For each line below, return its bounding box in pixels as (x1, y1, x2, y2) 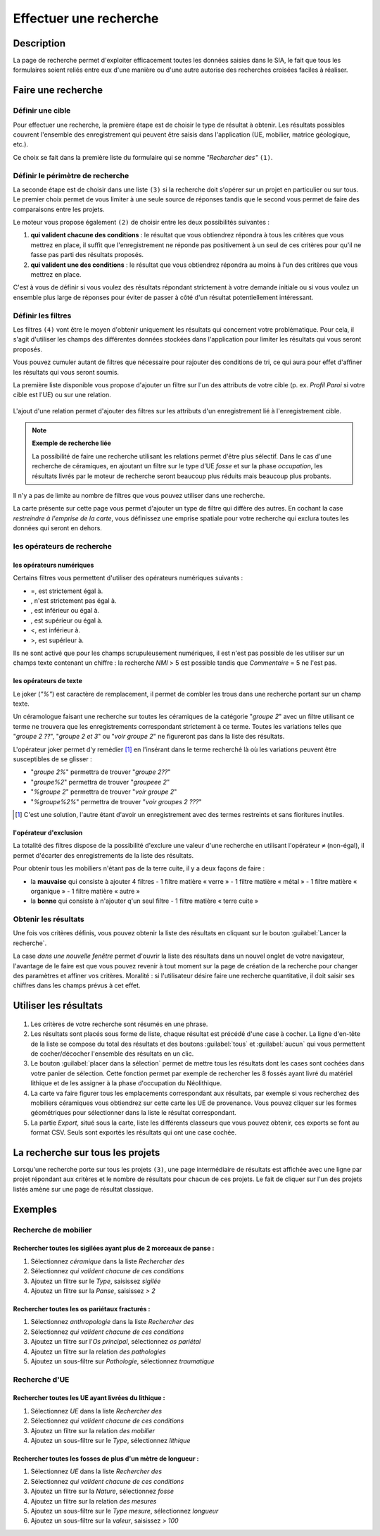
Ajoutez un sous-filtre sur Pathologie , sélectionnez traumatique (30, 1356, 215, 1366)
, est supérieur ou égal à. (30, 616, 103, 625)
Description (13, 37, 66, 49)
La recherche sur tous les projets (13, 1147, 160, 1159)
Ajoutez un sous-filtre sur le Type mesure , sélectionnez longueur (30, 1506, 219, 1515)
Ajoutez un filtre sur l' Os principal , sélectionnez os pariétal (30, 1337, 201, 1346)
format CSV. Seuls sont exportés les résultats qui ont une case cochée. (30, 1128, 237, 1137)
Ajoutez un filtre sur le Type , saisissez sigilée (30, 1277, 161, 1285)
